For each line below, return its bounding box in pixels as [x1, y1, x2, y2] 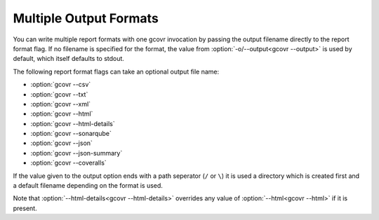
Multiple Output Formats [13, 11, 159, 26]
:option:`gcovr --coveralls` [30, 158, 107, 167]
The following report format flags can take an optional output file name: [13, 67, 220, 76]
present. [13, 204, 38, 212]
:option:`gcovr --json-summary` [30, 149, 123, 157]
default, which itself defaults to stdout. [13, 55, 124, 63]
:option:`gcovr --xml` [30, 99, 91, 108]
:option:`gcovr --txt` [30, 90, 88, 98]
